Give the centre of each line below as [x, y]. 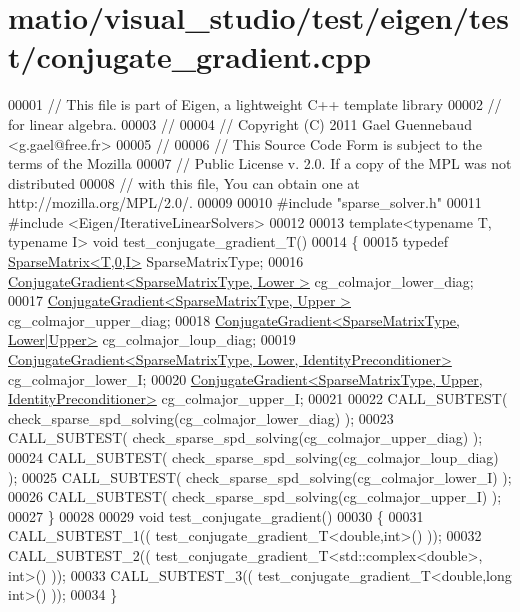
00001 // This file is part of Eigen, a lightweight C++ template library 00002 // [255, 104]
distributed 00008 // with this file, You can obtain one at [184, 182]
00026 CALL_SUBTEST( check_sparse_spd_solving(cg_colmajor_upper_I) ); [255, 496]
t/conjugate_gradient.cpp [190, 56]
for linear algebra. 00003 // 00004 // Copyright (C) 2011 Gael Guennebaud [240, 123]
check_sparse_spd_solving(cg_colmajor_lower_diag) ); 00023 [201, 417]
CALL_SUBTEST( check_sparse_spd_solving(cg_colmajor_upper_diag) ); [245, 437]
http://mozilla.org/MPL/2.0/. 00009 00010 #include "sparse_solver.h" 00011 [245, 202]
